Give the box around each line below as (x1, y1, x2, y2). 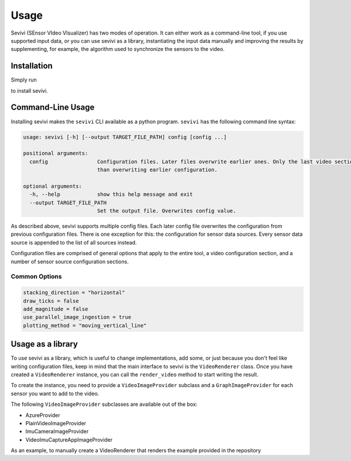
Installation (11, 61, 53, 71)
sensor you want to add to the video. (11, 390, 99, 397)
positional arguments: (23, 150, 88, 157)
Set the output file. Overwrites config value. (97, 208, 236, 214)
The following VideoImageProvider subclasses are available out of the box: (11, 401, 198, 408)
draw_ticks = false (23, 297, 79, 304)
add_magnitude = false (23, 306, 88, 312)
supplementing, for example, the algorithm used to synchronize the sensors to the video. (11, 46, 225, 53)
